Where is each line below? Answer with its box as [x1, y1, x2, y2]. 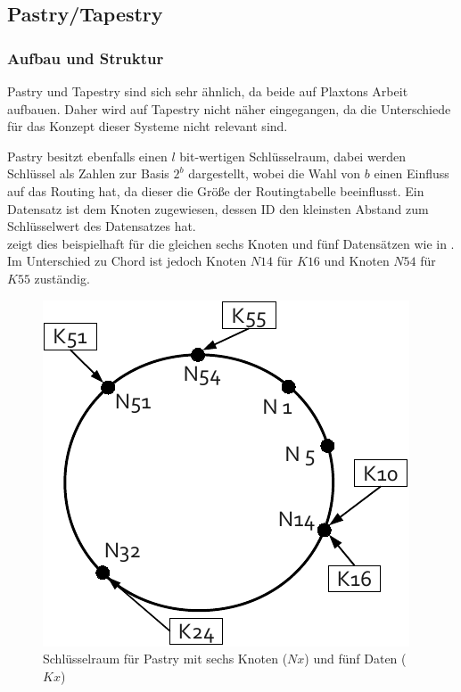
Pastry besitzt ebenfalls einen [7, 146, 168, 165]
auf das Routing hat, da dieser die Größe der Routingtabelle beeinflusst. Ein [7, 181, 424, 200]
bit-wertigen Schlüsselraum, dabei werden [179, 146, 407, 165]
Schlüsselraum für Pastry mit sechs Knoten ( [43, 649, 288, 668]
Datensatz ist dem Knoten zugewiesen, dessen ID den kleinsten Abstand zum [7, 199, 429, 218]
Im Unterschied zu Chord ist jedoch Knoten [7, 251, 247, 270]
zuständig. [34, 268, 90, 287]
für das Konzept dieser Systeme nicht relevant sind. [7, 117, 288, 136]
